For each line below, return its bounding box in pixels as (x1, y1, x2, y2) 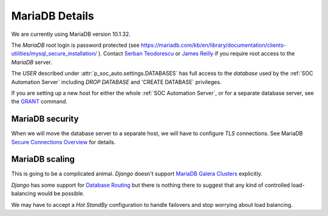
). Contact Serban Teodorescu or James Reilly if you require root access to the (98, 50, 295, 57)
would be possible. (37, 190, 85, 197)
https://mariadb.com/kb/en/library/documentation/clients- (140, 41, 286, 49)
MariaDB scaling (11, 154, 75, 164)
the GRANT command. (11, 98, 68, 105)
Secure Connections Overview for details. (11, 138, 116, 145)
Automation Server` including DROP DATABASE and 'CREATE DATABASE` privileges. (11, 78, 222, 85)
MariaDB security (11, 114, 79, 124)
